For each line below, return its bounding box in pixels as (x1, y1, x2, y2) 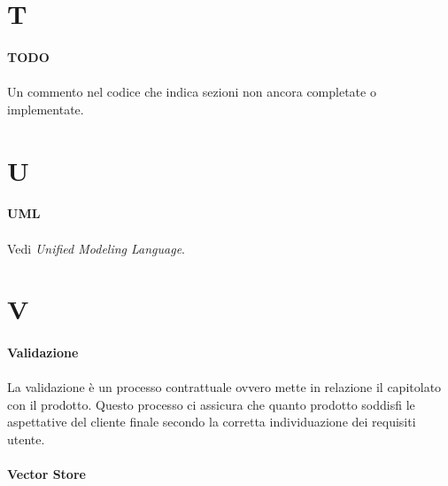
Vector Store (7, 465, 86, 483)
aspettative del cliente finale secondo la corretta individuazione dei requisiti (7, 412, 416, 431)
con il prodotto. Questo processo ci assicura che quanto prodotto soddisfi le (7, 395, 415, 413)
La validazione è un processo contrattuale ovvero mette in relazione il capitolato (7, 378, 442, 396)
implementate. (7, 99, 84, 118)
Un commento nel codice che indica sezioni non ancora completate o (7, 82, 376, 101)
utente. (7, 430, 45, 449)
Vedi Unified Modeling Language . (7, 239, 186, 257)
